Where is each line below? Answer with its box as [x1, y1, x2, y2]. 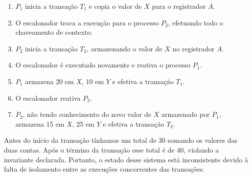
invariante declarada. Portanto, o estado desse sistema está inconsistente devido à [4, 154, 249, 164]
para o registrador [152, 1, 206, 11]
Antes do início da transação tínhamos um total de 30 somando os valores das [4, 135, 237, 145]
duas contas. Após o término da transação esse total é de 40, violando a [4, 144, 219, 155]
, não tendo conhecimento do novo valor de [23, 109, 152, 119]
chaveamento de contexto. [15, 27, 93, 37]
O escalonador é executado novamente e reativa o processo [15, 60, 191, 70]
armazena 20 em [25, 76, 74, 86]
